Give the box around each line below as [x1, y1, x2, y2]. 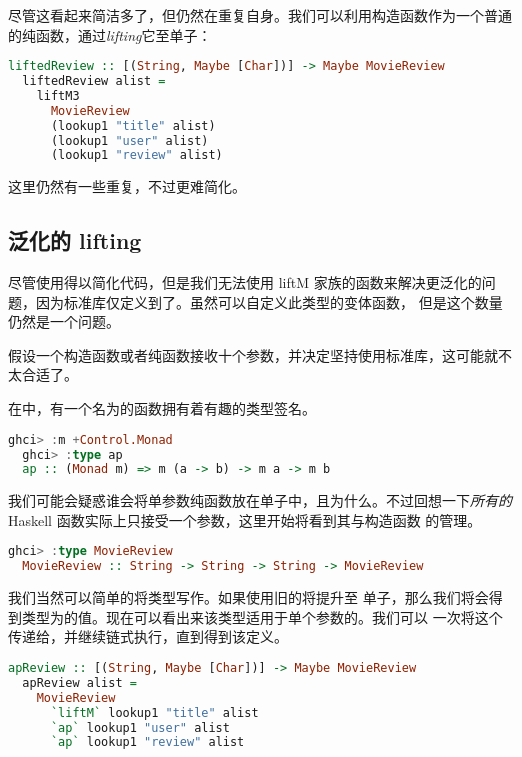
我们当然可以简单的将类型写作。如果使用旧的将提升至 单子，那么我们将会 [8, 587, 489, 608]
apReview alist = [22, 675, 137, 690]
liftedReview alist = [22, 74, 166, 89]
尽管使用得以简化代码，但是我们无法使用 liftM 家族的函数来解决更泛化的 [8, 272, 482, 293]
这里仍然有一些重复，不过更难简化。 [8, 176, 246, 197]
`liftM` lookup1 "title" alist [50, 705, 259, 720]
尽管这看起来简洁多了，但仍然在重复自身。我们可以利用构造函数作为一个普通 [8, 5, 512, 25]
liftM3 [36, 88, 80, 103]
